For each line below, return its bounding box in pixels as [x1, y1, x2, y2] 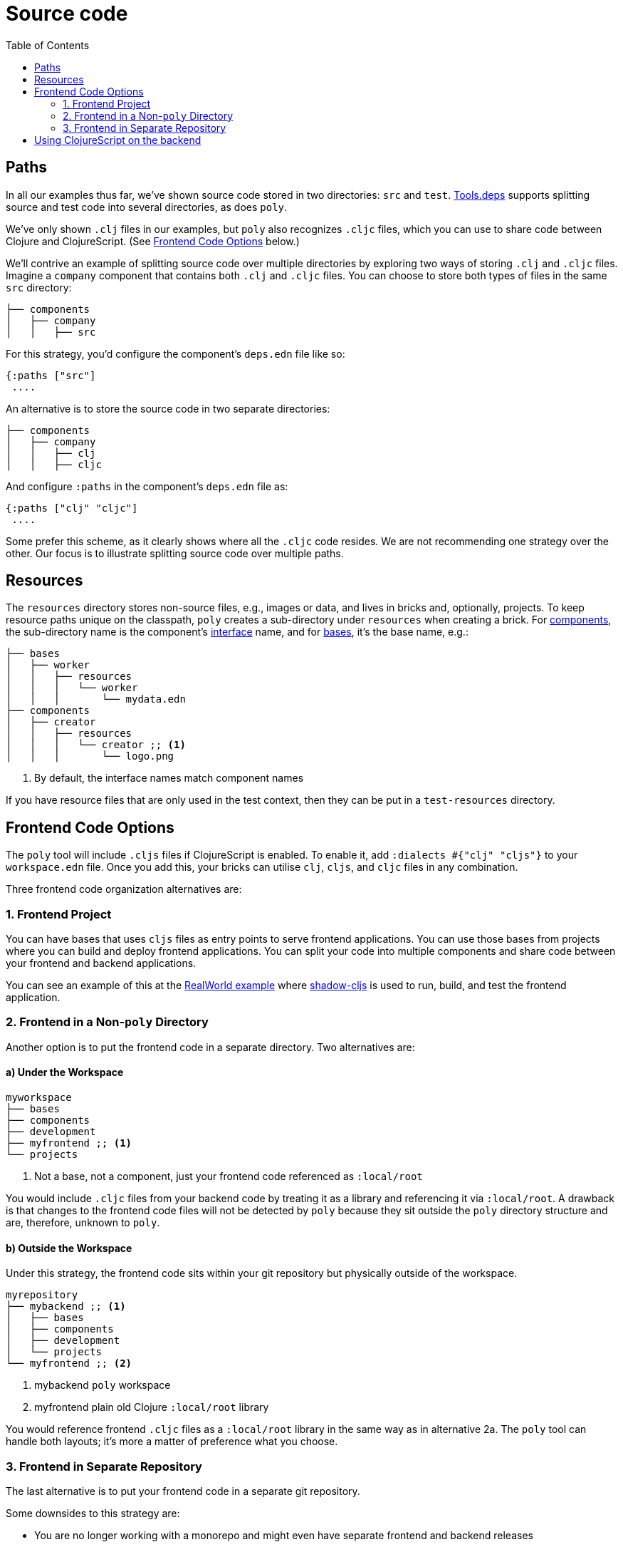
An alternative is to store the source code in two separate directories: [6, 402, 330, 415]
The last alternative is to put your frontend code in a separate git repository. [6, 1484, 360, 1497]
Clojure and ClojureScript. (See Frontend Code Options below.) [6, 234, 300, 247]
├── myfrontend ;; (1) [6, 1137, 132, 1149]
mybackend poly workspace [34, 1379, 171, 1392]
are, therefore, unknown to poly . [6, 1216, 160, 1228]
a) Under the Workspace [6, 1066, 124, 1079]
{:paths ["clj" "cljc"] [6, 502, 138, 514]
